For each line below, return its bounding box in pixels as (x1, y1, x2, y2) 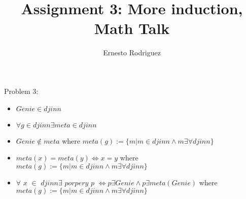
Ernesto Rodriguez (103, 47, 161, 58)
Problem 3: (4, 85, 39, 96)
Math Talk (94, 18, 170, 39)
